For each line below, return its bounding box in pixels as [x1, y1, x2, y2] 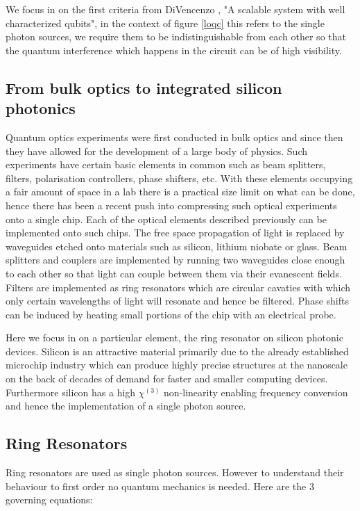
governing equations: [6, 492, 93, 507]
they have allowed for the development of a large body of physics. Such [6, 143, 308, 158]
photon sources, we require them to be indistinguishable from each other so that [6, 29, 346, 44]
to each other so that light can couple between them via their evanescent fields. [6, 266, 342, 280]
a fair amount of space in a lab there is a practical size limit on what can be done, [6, 184, 355, 199]
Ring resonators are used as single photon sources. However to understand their [6, 465, 344, 480]
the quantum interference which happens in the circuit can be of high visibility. [6, 42, 342, 57]
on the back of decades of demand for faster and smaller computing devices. [6, 371, 328, 386]
